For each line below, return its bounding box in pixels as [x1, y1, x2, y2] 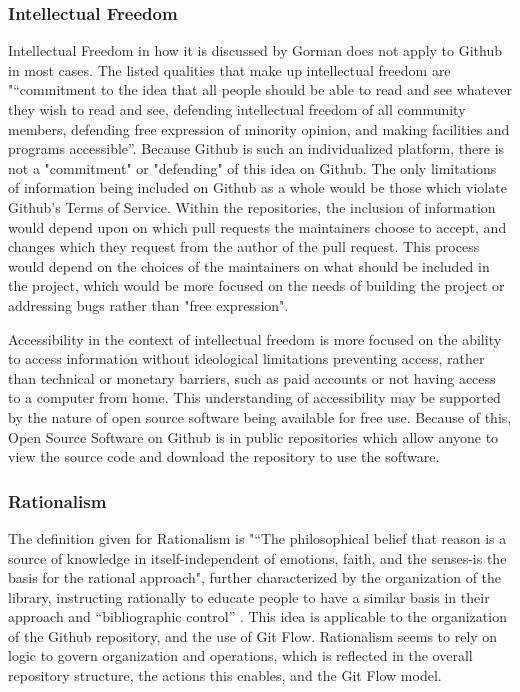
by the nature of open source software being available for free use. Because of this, [8, 406, 512, 427]
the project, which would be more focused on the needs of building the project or [8, 275, 505, 296]
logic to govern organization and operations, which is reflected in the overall [8, 645, 473, 666]
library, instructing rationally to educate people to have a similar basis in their [8, 586, 490, 607]
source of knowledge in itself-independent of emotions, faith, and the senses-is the [8, 547, 507, 568]
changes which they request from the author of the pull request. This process [8, 236, 480, 257]
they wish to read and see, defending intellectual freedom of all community [8, 99, 466, 119]
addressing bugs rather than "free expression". [8, 294, 289, 315]
